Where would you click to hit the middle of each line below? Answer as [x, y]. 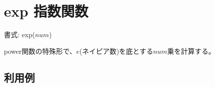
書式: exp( [20, 34]
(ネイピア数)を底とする [116, 51]
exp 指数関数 [46, 11]
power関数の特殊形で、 [40, 51]
